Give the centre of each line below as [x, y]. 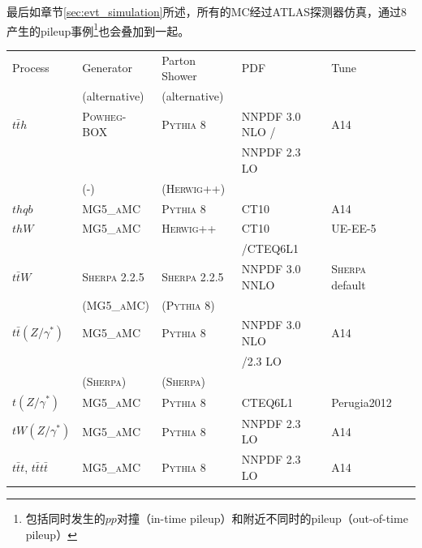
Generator [107, 68]
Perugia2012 [362, 402]
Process [31, 68]
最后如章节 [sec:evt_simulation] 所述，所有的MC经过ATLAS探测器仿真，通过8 [207, 11]
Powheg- [104, 116]
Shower [179, 76]
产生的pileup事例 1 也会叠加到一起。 [98, 29]
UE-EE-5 [354, 228]
